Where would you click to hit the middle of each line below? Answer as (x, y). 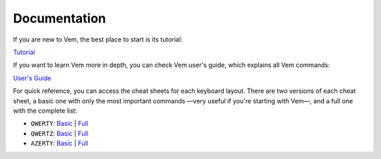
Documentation (60, 18)
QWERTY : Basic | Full (59, 124)
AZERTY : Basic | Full (59, 144)
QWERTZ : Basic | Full (59, 133)
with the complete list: (45, 110)
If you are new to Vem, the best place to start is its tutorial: (98, 39)
